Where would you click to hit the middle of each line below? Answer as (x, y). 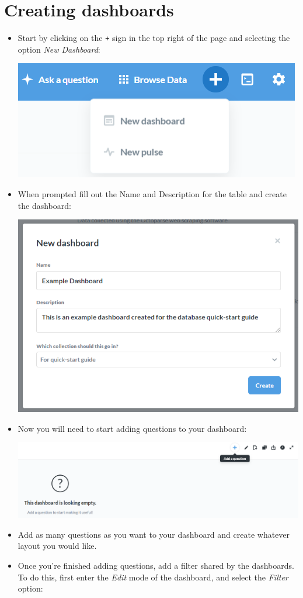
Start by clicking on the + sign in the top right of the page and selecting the (154, 38)
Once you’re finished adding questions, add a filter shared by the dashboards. (156, 565)
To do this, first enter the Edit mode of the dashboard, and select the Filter (153, 577)
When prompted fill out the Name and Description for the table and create (152, 193)
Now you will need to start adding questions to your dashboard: (132, 428)
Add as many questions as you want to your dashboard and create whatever (154, 534)
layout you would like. (57, 546)
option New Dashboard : (59, 49)
